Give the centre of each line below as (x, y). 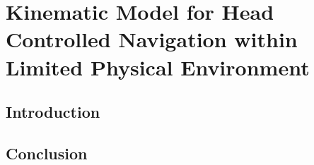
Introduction (53, 112)
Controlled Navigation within (152, 39)
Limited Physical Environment (158, 67)
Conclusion (47, 153)
